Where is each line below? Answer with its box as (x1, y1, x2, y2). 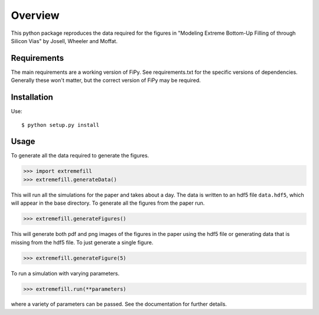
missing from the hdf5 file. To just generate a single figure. (11, 239, 154, 246)
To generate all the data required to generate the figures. (11, 152, 149, 159)
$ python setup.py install (21, 122, 100, 128)
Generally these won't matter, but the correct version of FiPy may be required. (11, 77, 201, 84)
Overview (11, 9, 60, 22)
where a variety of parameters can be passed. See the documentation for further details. (11, 301, 227, 308)
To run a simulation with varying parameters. (11, 270, 120, 277)
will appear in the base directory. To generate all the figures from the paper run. (11, 199, 205, 206)
